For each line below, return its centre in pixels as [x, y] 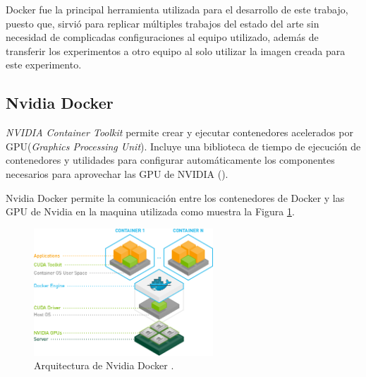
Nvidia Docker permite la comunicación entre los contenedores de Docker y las [175, 197]
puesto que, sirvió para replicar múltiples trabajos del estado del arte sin [163, 23]
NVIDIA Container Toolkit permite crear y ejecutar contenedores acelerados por [179, 132]
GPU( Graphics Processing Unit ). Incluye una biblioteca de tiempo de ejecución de [183, 146]
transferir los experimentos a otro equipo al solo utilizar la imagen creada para [176, 50]
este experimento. [44, 65]
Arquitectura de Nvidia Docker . [104, 365]
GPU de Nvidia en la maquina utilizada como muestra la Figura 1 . [150, 211]
